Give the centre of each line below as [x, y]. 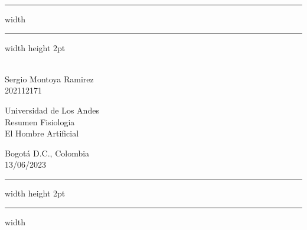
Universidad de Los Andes [52, 110]
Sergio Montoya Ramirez [49, 79]
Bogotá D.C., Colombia [47, 153]
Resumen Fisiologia [40, 121]
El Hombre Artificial [42, 133]
